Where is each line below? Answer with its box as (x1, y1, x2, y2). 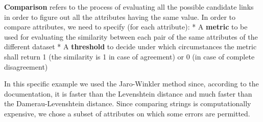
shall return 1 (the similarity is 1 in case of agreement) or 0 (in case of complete (4, 51, 255, 62)
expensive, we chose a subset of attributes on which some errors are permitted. (4, 108, 250, 118)
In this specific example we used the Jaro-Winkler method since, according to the (4, 78, 259, 89)
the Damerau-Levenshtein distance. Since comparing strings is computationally (4, 98, 251, 109)
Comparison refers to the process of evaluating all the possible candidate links (4, 2, 254, 12)
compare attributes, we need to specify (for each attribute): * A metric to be (4, 21, 248, 32)
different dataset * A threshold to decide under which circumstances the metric (4, 41, 257, 52)
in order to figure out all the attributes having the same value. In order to (4, 11, 236, 22)
